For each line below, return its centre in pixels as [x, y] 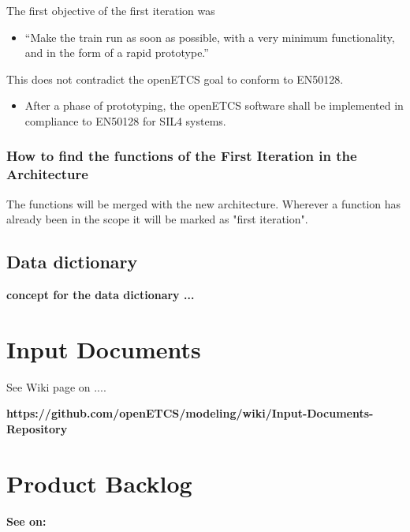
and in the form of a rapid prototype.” [117, 52]
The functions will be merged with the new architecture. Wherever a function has [204, 203]
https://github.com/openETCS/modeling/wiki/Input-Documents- [190, 413]
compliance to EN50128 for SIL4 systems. [125, 120]
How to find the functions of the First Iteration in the [182, 156]
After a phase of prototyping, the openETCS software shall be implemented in [214, 105]
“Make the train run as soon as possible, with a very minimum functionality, [210, 37]
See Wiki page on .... [56, 386]
